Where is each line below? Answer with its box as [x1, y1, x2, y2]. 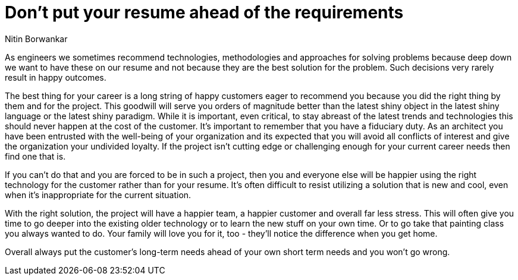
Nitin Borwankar [5, 33, 68, 44]
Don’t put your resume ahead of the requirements [5, 2, 404, 23]
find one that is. [5, 151, 66, 161]
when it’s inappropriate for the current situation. [5, 189, 191, 200]
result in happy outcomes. [5, 72, 106, 82]
